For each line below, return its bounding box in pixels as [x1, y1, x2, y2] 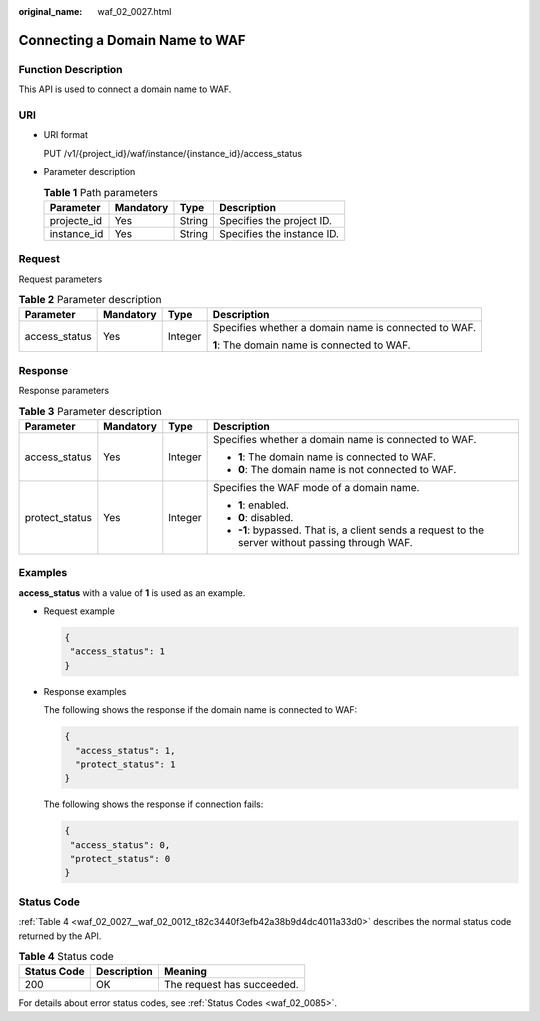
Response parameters [18, 385, 110, 397]
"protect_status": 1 [75, 758, 176, 770]
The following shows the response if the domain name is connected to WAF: [43, 704, 358, 716]
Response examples [43, 685, 127, 697]
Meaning [163, 965, 207, 979]
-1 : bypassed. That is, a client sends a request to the [238, 523, 485, 537]
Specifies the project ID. [218, 213, 332, 227]
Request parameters [18, 273, 103, 285]
